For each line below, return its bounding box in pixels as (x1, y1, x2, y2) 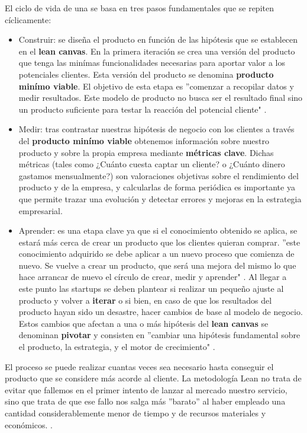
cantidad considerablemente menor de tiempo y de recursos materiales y (5, 407, 266, 419)
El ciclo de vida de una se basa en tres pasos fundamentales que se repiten (5, 2, 274, 14)
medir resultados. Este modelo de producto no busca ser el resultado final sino (18, 91, 303, 104)
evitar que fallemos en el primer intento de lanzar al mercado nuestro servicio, (5, 383, 287, 396)
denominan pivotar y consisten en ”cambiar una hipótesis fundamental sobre (18, 329, 300, 341)
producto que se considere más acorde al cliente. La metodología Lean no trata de (5, 372, 302, 384)
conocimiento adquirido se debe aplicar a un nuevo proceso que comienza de (18, 247, 295, 260)
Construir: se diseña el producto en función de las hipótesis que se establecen (18, 33, 298, 46)
